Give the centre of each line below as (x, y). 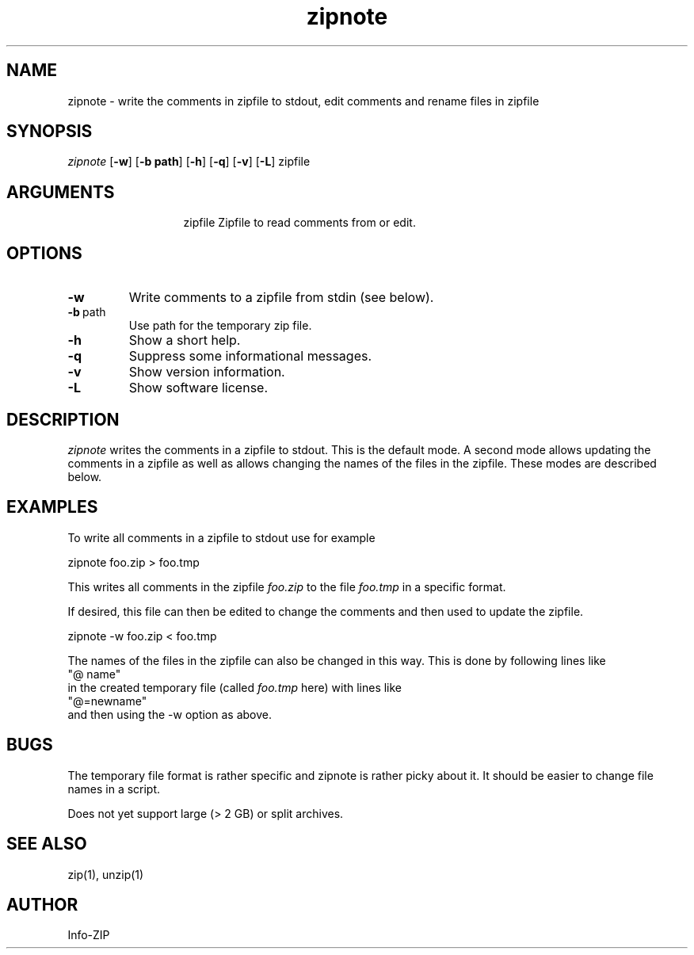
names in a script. (114, 789)
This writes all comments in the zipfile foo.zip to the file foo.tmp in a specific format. (287, 586)
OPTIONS (44, 253)
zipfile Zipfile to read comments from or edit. (299, 223)
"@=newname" (107, 701)
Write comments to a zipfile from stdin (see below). (281, 298)
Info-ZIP (89, 935)
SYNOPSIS (50, 132)
